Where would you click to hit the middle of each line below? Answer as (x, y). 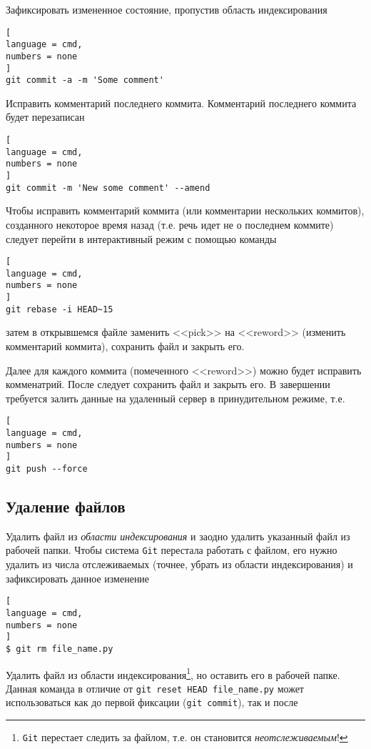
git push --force (47, 469)
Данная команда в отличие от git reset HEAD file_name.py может (155, 688)
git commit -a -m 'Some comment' (85, 80)
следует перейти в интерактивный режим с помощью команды (141, 238)
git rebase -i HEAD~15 (60, 309)
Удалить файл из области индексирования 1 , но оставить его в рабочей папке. (173, 673)
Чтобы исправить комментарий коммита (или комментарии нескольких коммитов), (185, 210)
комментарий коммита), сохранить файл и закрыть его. (125, 346)
